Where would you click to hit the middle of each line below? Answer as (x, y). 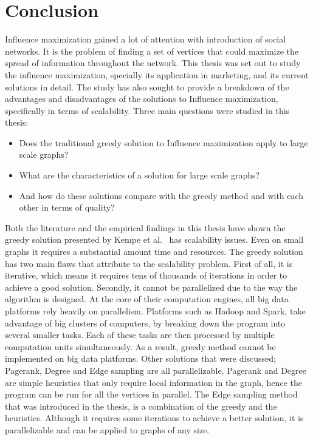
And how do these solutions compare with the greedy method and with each (161, 195)
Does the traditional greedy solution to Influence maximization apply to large (163, 142)
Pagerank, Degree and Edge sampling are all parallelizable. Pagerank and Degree (156, 370)
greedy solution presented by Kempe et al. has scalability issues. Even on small (154, 239)
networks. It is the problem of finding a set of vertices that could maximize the (152, 51)
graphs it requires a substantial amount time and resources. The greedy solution (154, 252)
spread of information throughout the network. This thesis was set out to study (153, 63)
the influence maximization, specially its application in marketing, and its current (157, 74)
